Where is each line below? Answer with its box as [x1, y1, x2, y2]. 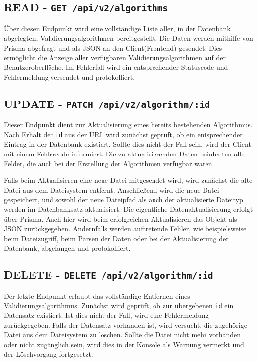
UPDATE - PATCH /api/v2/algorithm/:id [4, 96, 210, 111]
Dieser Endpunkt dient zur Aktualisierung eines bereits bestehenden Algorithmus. [4, 119, 253, 130]
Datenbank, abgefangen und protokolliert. [4, 243, 131, 253]
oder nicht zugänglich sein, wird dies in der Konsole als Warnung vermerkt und [4, 339, 244, 349]
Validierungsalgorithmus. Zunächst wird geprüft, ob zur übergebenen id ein [4, 300, 234, 310]
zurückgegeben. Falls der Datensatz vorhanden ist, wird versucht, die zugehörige [4, 319, 247, 330]
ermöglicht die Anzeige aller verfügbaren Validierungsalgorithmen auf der [4, 52, 226, 62]
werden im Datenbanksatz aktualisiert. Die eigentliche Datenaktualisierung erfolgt [4, 204, 253, 214]
